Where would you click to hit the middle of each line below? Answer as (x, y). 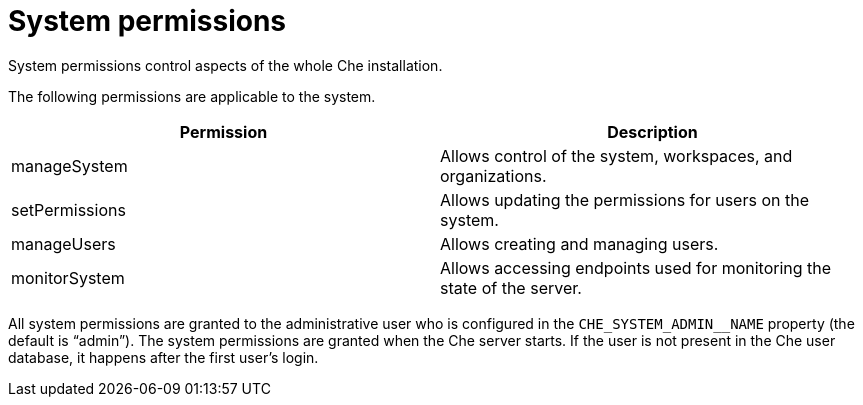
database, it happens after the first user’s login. (163, 357)
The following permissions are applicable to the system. (192, 96)
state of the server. (511, 287)
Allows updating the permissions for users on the (624, 199)
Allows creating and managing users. (579, 243)
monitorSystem (68, 277)
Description (652, 131)
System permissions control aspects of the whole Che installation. (225, 65)
